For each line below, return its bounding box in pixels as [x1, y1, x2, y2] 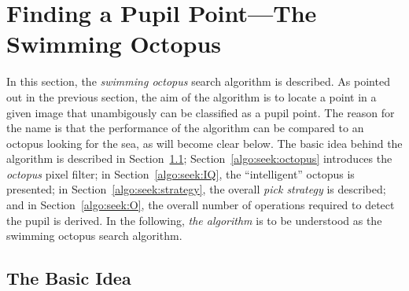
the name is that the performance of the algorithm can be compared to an [6, 120, 364, 136]
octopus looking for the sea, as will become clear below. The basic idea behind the [6, 134, 403, 151]
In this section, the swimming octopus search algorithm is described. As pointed [6, 73, 390, 90]
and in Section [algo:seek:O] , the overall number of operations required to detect [6, 197, 395, 213]
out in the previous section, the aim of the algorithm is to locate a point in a [6, 88, 377, 105]
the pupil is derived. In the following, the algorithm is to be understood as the [6, 212, 382, 228]
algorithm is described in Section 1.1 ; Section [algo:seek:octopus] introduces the [6, 150, 392, 167]
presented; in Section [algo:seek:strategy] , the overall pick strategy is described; [6, 181, 386, 197]
